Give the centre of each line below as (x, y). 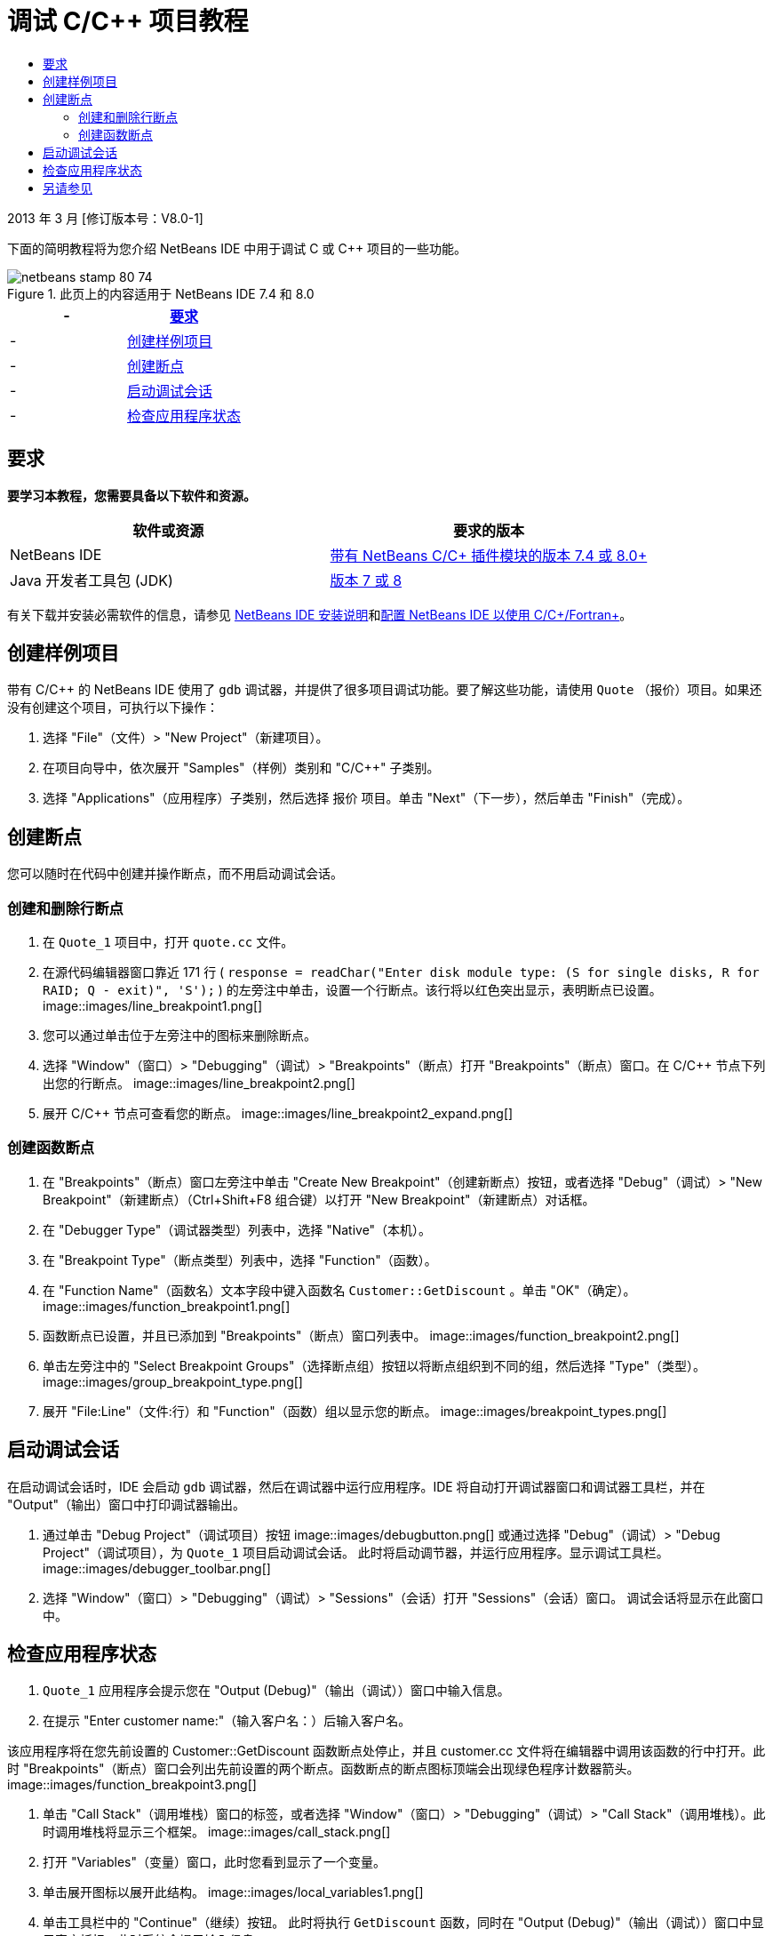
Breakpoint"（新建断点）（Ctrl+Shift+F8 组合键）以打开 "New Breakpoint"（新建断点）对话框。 (319, 1199)
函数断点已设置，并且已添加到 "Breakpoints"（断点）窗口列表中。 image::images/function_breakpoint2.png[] (361, 1335)
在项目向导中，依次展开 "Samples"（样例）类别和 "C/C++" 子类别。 (241, 768)
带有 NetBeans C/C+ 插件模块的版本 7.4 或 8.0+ (489, 555)
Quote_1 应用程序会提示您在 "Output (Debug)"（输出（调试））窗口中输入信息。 (276, 1691)
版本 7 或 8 (366, 580)
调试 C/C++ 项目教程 (128, 21)
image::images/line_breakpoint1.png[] (153, 1006)
